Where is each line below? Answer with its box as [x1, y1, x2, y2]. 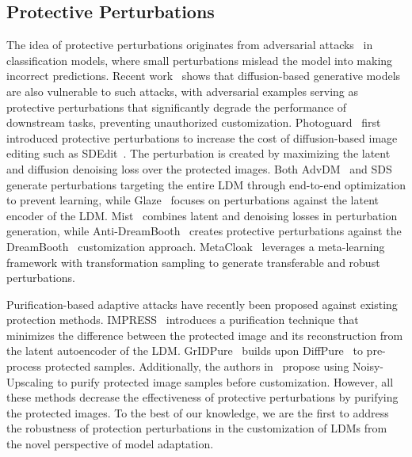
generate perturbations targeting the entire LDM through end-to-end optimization [6, 176, 406, 192]
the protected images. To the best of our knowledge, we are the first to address [6, 404, 389, 421]
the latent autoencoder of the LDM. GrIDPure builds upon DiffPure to [6, 342, 363, 359]
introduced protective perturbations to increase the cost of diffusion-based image [6, 129, 398, 146]
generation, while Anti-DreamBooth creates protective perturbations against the [6, 223, 402, 239]
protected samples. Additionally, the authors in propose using [44, 358, 349, 375]
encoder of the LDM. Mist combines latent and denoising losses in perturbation [6, 207, 398, 223]
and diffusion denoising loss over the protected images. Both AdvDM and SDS [6, 160, 392, 177]
